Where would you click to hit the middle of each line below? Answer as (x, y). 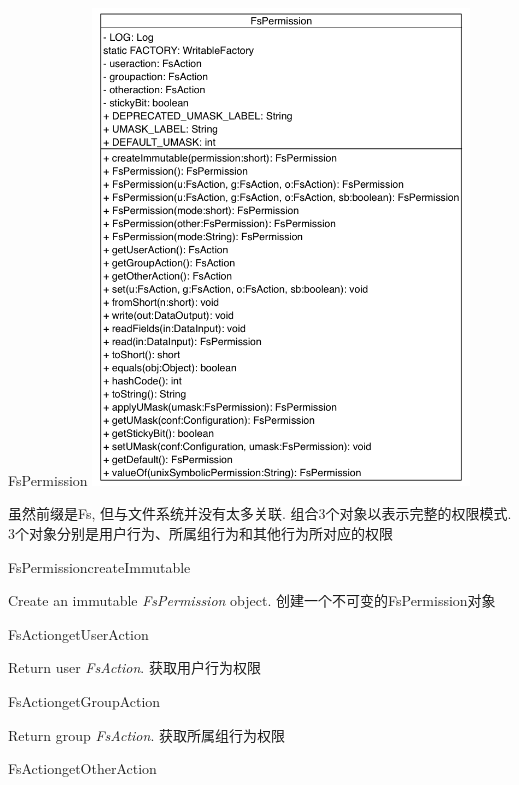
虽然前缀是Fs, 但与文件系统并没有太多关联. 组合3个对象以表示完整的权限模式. (260, 513)
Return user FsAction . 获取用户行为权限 (134, 667)
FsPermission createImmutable (99, 566)
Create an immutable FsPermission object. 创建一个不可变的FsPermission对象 (252, 600)
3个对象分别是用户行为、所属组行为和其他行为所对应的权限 (200, 533)
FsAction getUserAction (78, 633)
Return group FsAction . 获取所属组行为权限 (146, 734)
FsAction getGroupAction (84, 701)
